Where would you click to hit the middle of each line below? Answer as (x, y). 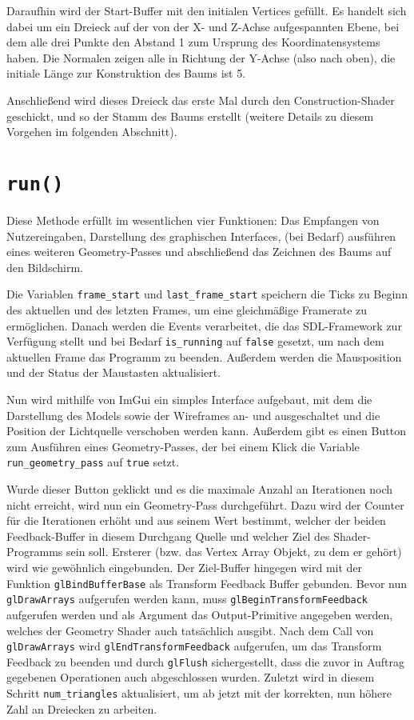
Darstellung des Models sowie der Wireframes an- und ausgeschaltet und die (193, 415)
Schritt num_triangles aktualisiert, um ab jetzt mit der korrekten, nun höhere (199, 693)
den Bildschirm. (45, 267)
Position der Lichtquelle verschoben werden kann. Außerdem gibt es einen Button (206, 431)
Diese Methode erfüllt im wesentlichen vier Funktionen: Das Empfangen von (193, 220)
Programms (35, 552)
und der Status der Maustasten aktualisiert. (114, 372)
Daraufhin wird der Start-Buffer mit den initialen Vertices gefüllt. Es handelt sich (207, 10)
